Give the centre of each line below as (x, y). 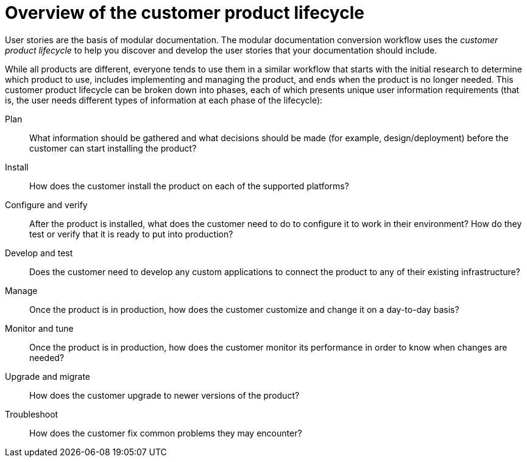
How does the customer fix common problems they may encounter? (166, 433)
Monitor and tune (39, 328)
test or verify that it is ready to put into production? (131, 234)
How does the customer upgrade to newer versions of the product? (164, 395)
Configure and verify (46, 205)
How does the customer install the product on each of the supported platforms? (189, 186)
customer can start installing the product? (113, 148)
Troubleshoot (32, 414)
